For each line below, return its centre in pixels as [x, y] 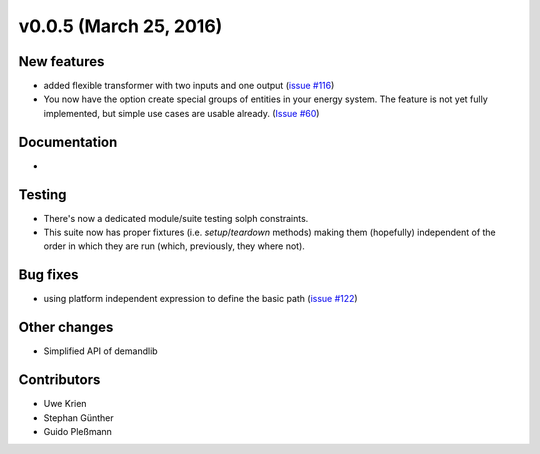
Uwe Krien [65, 404]
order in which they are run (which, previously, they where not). [174, 246]
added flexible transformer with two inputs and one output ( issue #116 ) [189, 86]
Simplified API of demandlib [101, 351]
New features [61, 61]
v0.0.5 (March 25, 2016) [120, 26]
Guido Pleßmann [77, 431]
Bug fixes [48, 275]
